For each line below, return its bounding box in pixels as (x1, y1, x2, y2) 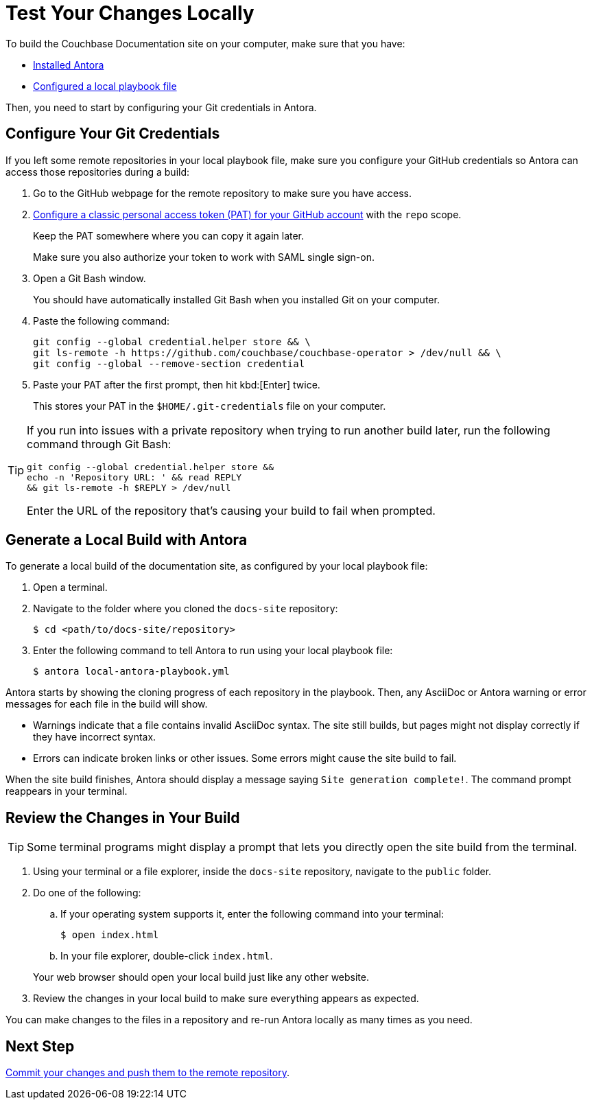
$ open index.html (60, 929, 159, 941)
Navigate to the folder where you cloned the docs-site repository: (33, 603, 338, 615)
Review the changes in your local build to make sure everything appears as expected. (33, 992, 419, 1005)
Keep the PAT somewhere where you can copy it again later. (33, 229, 305, 242)
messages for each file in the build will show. (5, 698, 208, 710)
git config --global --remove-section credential (33, 358, 305, 369)
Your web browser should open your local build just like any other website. (33, 971, 369, 984)
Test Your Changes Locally (5, 1, 254, 25)
